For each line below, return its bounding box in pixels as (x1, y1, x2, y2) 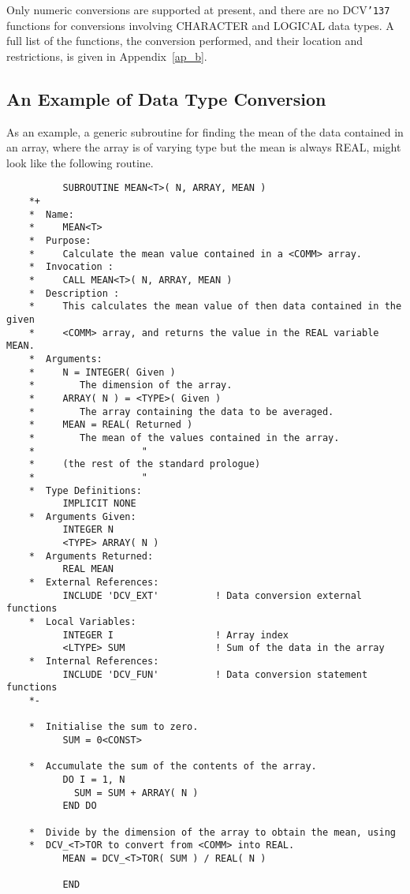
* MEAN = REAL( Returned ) (28, 419, 193, 431)
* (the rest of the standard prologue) (28, 458, 261, 470)
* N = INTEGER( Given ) (28, 366, 176, 378)
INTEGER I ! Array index (62, 629, 289, 641)
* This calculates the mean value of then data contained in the (28, 301, 402, 312)
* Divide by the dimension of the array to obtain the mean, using (28, 826, 396, 838)
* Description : (28, 287, 120, 299)
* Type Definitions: (28, 484, 142, 496)
